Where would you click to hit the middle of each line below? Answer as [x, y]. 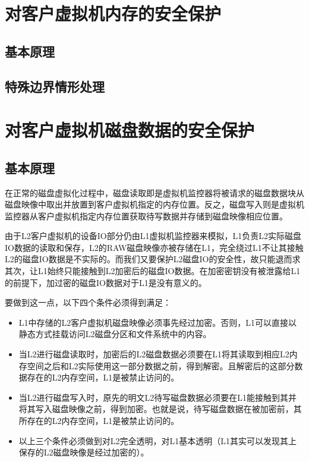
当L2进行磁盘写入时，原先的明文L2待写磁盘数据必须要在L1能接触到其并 [158, 397]
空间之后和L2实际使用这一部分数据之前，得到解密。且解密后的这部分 [161, 365]
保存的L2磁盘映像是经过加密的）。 [84, 452]
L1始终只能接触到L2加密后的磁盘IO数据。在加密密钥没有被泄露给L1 [169, 271]
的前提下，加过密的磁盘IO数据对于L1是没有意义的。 [106, 282]
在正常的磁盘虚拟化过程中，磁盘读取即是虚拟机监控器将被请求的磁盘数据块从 [154, 192]
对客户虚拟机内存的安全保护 [113, 13]
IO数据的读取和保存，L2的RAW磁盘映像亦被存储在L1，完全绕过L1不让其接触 [154, 247]
